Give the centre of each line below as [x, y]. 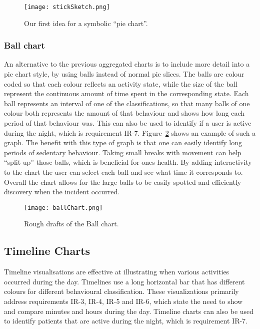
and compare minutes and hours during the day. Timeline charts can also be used [129, 311]
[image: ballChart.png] [63, 208]
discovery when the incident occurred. [62, 192]
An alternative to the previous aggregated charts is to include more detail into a [127, 64]
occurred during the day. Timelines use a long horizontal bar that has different [124, 281]
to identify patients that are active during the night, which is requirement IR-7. [126, 321]
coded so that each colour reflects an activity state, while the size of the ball [121, 83]
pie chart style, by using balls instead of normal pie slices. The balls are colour [124, 74]
